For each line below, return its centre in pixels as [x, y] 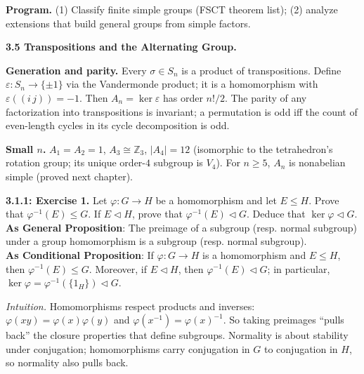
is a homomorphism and [254, 254]
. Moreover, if [118, 268]
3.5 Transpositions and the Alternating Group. [121, 47]
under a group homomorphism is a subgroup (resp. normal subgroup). [156, 241]
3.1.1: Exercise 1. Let [57, 200]
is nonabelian [317, 162]
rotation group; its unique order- [76, 162]
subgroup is [178, 162]
